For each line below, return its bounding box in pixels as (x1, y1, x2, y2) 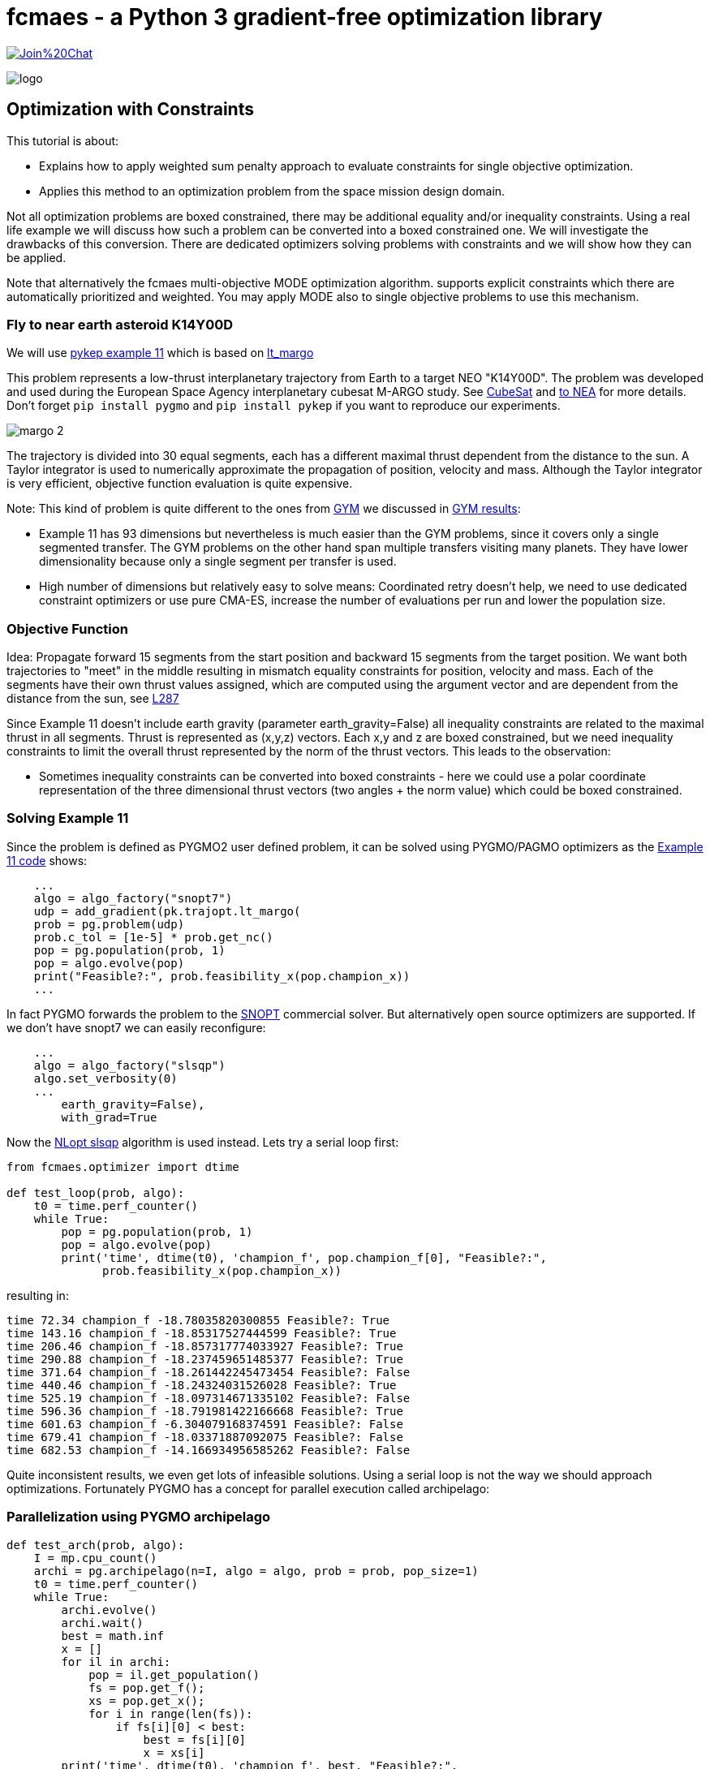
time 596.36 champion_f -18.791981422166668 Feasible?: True (6, 1404, 403, 1418)
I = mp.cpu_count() (33, 1551, 157, 1565)
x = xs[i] (143, 1745, 205, 1759)
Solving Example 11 (6, 810, 129, 827)
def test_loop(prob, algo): (6, 1186, 185, 1199)
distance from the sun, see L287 (6, 691, 179, 706)
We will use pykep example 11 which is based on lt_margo (6, 346, 314, 360)
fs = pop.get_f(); (88, 1681, 205, 1694)
